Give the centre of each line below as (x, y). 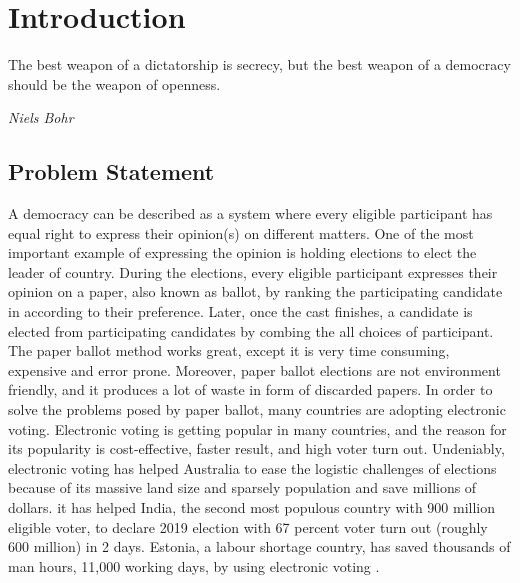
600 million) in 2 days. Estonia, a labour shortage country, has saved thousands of (259, 546)
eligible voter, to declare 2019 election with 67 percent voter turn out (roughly (248, 526)
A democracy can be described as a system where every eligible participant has (250, 213)
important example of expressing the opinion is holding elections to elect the (242, 252)
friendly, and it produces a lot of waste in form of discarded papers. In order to (250, 389)
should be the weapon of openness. (114, 83)
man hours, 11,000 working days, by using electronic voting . (194, 565)
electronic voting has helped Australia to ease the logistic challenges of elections (252, 467)
